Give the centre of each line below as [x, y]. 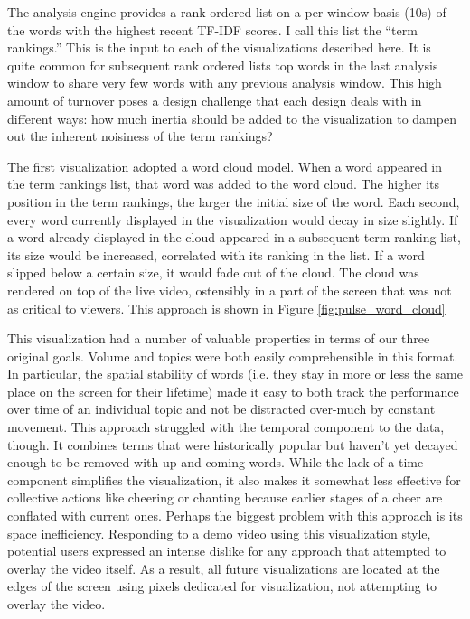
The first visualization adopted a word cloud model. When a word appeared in [225, 166]
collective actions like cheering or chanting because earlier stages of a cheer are [225, 497]
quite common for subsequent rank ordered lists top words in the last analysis [223, 65]
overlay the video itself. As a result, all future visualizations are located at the [224, 568]
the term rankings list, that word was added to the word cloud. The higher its [224, 184]
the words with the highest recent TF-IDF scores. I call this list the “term [212, 29]
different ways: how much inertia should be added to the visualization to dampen [232, 118]
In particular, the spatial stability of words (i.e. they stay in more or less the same [235, 374]
